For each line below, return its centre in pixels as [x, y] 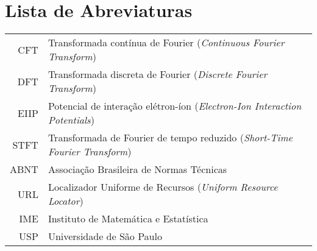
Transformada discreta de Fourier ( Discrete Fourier [158, 74]
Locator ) [66, 201]
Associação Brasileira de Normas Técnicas [137, 169]
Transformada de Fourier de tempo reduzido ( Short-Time [170, 138]
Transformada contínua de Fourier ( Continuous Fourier [166, 43]
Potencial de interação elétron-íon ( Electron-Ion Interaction [175, 106]
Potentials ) [71, 120]
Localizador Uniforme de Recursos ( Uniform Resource [163, 187]
